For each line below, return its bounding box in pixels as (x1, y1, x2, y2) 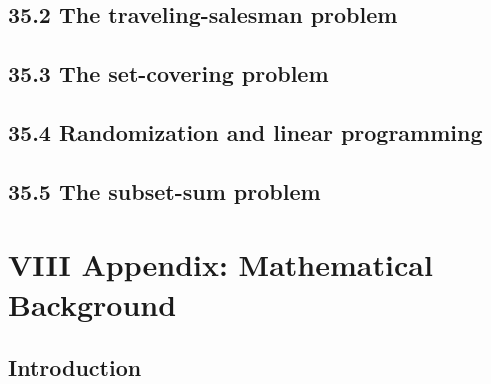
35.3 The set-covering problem (8, 58, 329, 89)
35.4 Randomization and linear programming (8, 116, 483, 147)
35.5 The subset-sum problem (8, 175, 321, 206)
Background (8, 283, 177, 324)
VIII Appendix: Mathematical (8, 244, 433, 285)
